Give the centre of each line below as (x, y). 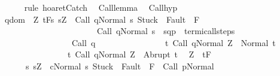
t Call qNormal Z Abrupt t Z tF (139, 54)
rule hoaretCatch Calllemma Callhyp (101, 7)
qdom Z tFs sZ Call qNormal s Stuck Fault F (102, 19)
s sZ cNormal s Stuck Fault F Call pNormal (120, 66)
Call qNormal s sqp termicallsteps (166, 31)
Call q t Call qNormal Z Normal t (174, 42)
